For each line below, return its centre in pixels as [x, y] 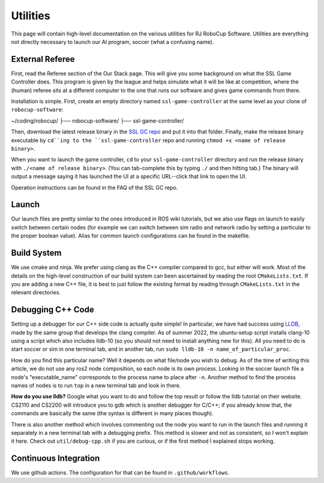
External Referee [43, 59]
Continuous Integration [55, 459]
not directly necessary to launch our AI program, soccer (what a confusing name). [112, 41]
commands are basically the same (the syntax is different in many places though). [112, 413]
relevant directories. [36, 293]
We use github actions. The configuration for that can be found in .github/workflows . [120, 473]
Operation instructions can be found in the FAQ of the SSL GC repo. [94, 187]
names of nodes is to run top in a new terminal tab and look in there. [96, 385]
